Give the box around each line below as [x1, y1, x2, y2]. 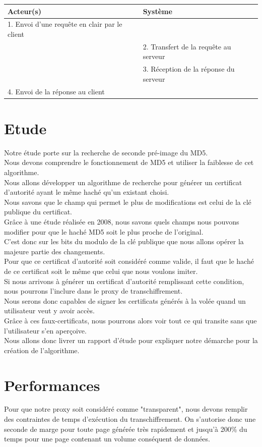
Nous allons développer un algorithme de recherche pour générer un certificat [4, 177, 242, 187]
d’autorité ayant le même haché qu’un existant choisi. [4, 187, 169, 197]
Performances [4, 374, 100, 395]
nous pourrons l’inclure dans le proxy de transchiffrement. [4, 286, 183, 296]
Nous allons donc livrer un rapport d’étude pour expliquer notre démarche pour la [4, 335, 258, 346]
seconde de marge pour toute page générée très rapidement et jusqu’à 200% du [4, 423, 247, 434]
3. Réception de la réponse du [143, 64, 235, 74]
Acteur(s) [8, 6, 41, 16]
